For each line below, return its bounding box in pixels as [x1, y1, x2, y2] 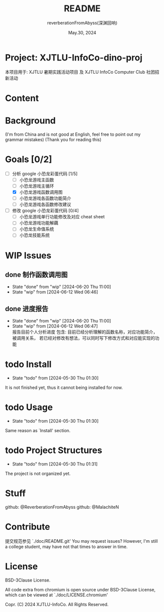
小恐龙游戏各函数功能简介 [19, 195, 71, 201]
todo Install [5, 359, 52, 370]
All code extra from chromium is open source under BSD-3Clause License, [5, 586, 156, 592]
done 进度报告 [5, 304, 48, 313]
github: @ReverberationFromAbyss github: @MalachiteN [5, 504, 119, 510]
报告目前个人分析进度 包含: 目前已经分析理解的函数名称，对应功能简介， [12, 329, 158, 335]
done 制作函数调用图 [5, 271, 68, 279]
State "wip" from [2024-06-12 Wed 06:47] [12, 323, 98, 329]
